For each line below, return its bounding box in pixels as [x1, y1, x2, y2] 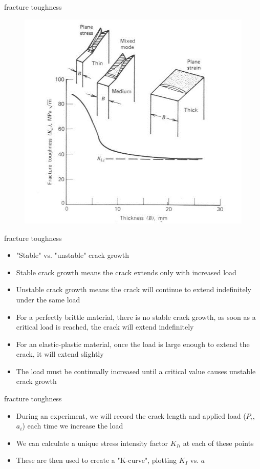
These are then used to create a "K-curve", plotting [16, 455, 177, 465]
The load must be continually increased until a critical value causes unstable [16, 365, 256, 376]
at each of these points [183, 437, 254, 448]
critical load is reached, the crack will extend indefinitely [16, 321, 194, 332]
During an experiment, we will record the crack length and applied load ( [16, 410, 246, 421]
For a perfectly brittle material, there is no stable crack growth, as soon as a [16, 311, 256, 322]
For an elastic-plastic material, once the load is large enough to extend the [16, 338, 250, 349]
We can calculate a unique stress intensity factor [16, 437, 168, 448]
